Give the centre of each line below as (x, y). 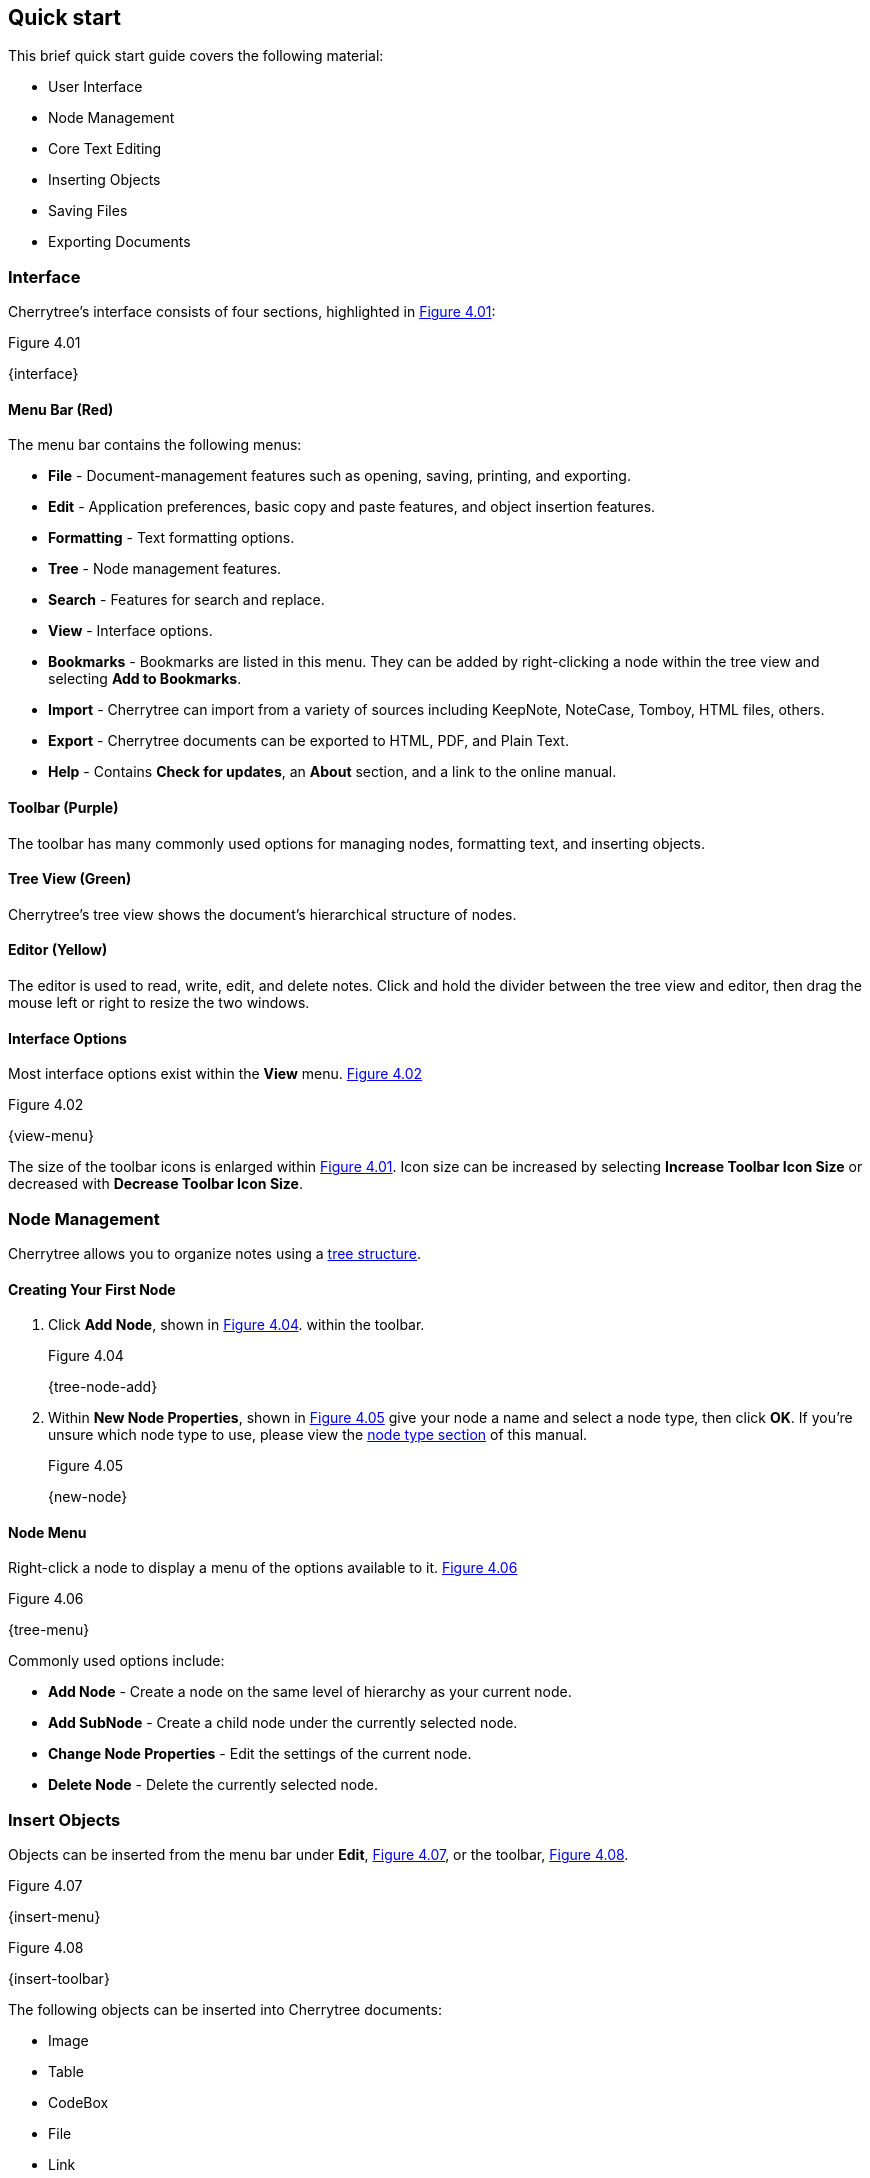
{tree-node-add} (103, 1387)
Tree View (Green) (70, 879)
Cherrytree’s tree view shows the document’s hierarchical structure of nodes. (262, 914)
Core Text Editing (105, 149)
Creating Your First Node (92, 1289)
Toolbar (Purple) (63, 807)
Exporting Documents (119, 242)
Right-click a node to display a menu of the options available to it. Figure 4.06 (263, 1568)
